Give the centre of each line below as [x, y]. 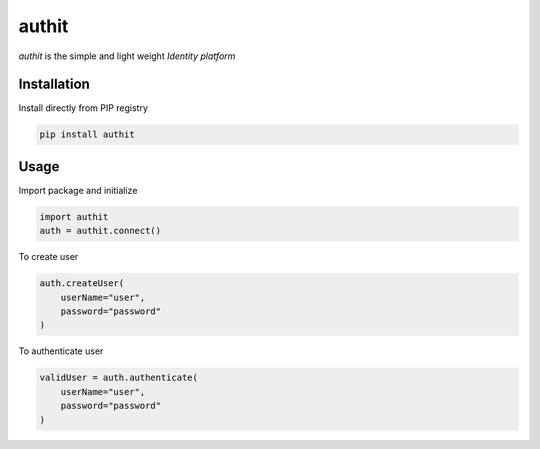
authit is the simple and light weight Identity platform [127, 56]
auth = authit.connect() [100, 231]
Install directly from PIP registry [83, 108]
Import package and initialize [78, 190]
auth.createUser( [82, 283]
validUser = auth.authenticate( [119, 378]
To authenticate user [61, 351]
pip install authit [87, 134]
